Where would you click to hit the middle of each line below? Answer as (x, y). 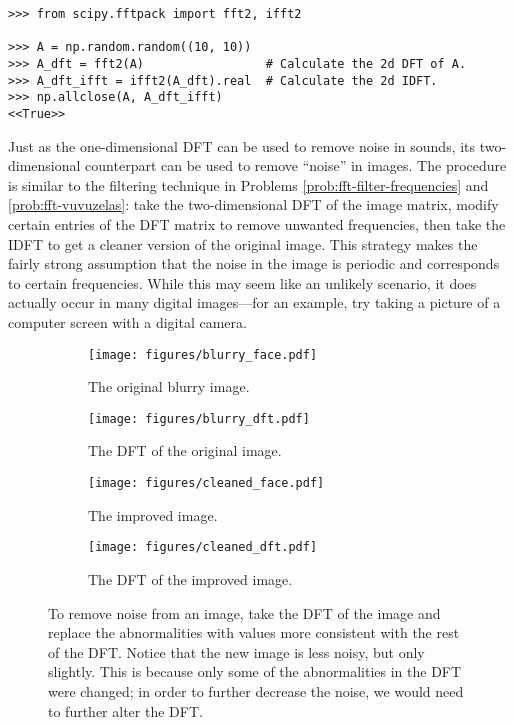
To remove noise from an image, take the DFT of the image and (244, 612)
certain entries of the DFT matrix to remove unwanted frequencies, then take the (257, 223)
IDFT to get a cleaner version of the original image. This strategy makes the (243, 243)
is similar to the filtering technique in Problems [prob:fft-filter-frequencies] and (248, 184)
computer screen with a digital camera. (127, 321)
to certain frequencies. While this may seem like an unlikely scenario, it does (242, 282)
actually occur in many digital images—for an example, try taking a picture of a (254, 302)
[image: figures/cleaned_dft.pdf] (203, 547)
